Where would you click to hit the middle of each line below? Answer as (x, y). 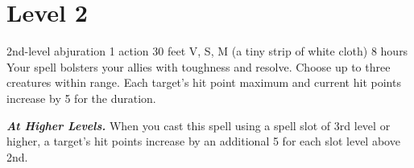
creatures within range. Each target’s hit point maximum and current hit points (204, 82)
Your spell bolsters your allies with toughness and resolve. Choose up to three (199, 66)
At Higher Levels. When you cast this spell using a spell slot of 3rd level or (199, 125)
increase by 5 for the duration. (81, 98)
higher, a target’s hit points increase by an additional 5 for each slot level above (203, 141)
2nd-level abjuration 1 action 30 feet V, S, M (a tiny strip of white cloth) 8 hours (207, 51)
